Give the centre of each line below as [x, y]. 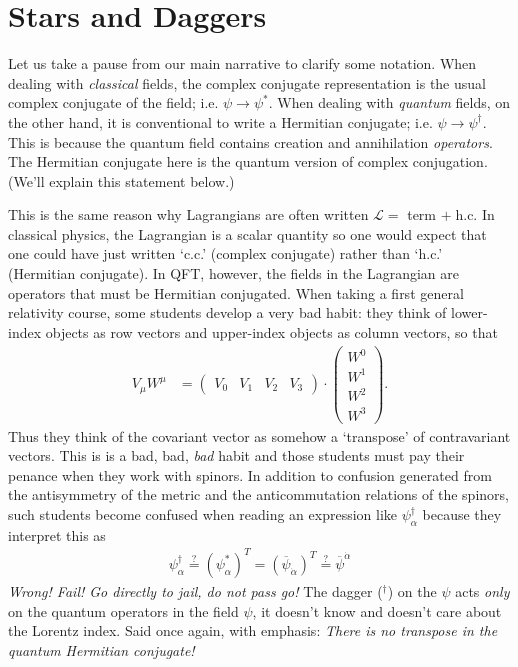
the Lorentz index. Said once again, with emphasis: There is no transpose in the [253, 630]
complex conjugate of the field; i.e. [113, 102]
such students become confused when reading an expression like [203, 514]
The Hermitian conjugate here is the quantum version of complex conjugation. [248, 161]
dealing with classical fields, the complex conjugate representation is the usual [247, 82]
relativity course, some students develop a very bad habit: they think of [227, 312]
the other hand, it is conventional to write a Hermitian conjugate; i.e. [220, 121]
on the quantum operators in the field [123, 610]
